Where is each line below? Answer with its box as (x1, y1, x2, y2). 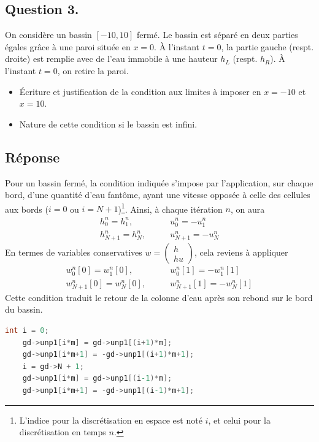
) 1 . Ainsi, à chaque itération (118, 200, 223, 215)
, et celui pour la (208, 413, 271, 426)
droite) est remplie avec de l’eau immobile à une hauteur (5, 52, 218, 65)
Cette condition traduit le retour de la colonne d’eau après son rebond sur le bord (5, 291, 313, 303)
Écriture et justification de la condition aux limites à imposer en (19, 85, 261, 97)
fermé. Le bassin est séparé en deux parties (136, 28, 298, 41)
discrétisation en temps (19, 425, 106, 438)
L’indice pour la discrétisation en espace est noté (19, 413, 202, 426)
